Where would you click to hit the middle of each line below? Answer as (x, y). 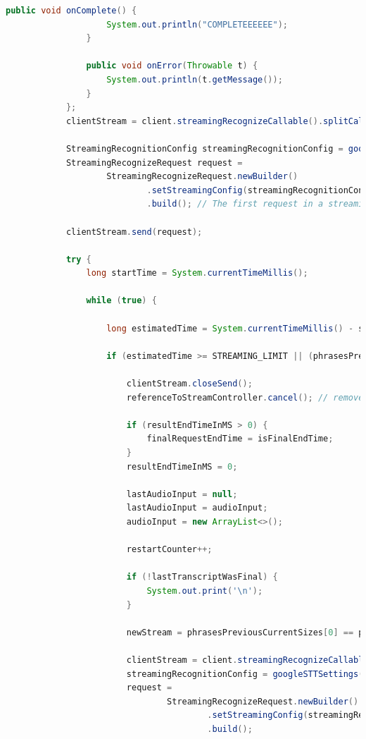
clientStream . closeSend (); (189, 384)
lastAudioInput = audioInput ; (197, 508)
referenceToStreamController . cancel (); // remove (245, 397)
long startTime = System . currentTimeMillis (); (197, 273)
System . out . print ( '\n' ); (205, 591)
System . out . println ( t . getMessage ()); (195, 79)
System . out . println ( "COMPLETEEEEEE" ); (197, 24)
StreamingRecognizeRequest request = (154, 163)
